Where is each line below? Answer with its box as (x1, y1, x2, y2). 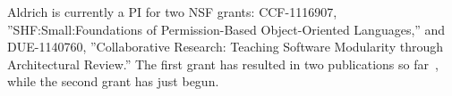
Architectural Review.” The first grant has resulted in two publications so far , (7, 54, 439, 73)
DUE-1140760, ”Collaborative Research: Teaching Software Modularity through (7, 37, 444, 56)
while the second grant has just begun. (7, 72, 219, 91)
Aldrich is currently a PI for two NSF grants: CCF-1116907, (7, 3, 337, 20)
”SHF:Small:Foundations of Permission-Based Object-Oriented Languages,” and (7, 20, 446, 38)
